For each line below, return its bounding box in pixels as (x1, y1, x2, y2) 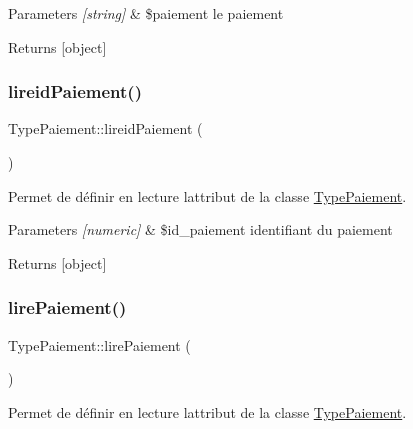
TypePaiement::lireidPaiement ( (8, 118, 203, 139)
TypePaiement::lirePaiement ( (8, 334, 191, 355)
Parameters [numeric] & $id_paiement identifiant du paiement (8, 219, 393, 240)
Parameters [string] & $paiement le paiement (8, 3, 284, 23)
